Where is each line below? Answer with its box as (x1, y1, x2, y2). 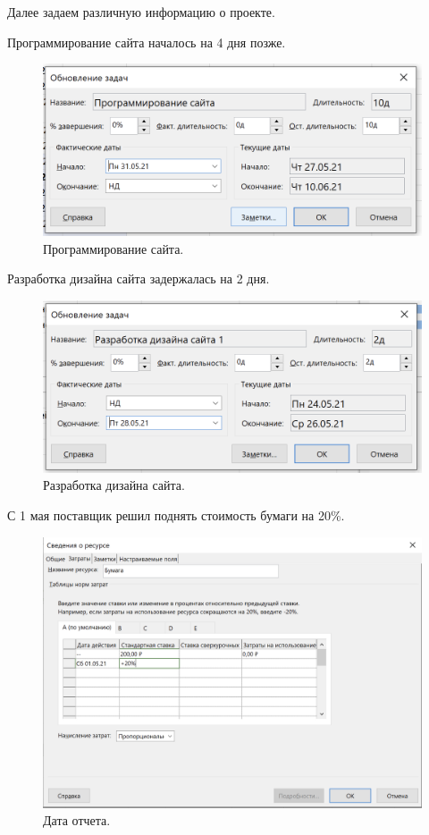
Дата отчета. (43, 811, 111, 830)
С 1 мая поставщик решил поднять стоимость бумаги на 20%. (7, 505, 345, 524)
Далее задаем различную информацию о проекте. (7, 3, 275, 21)
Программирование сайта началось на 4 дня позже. (7, 32, 286, 51)
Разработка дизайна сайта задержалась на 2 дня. (7, 269, 270, 288)
